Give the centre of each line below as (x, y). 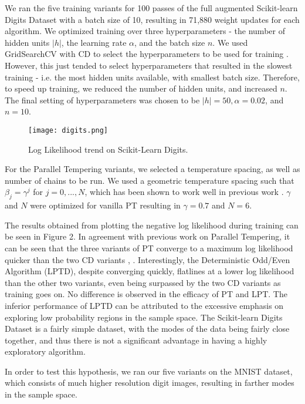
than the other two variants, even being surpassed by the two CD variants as (143, 282)
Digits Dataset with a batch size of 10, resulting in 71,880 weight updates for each (152, 19)
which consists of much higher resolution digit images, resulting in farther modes (150, 383)
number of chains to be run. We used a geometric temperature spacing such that (150, 180)
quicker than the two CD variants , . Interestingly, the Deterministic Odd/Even (148, 259)
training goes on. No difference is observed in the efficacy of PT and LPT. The (146, 294)
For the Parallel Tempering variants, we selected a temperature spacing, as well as (152, 169)
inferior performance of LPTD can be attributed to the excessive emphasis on (144, 305)
